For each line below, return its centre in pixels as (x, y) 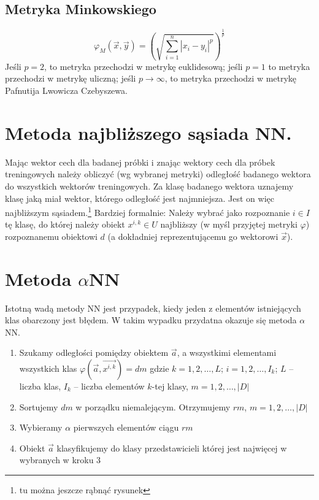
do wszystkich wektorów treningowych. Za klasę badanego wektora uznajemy (149, 186)
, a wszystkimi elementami (227, 352)
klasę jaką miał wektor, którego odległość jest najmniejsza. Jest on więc (140, 198)
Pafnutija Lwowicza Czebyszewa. (66, 90)
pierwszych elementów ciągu (126, 427)
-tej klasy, (170, 386)
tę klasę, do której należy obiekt (65, 224)
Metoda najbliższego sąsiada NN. (148, 132)
